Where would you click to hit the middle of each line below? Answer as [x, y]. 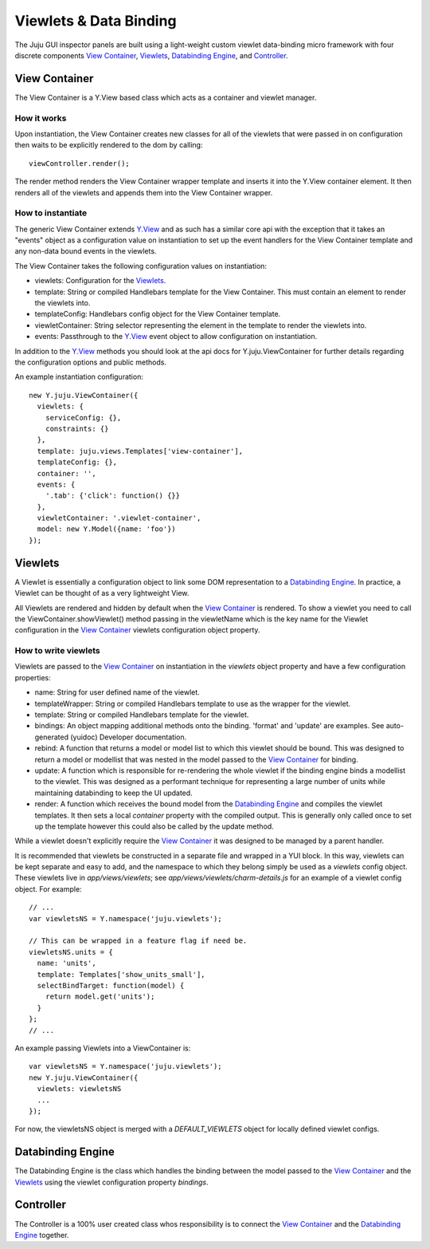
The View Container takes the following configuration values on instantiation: [141, 266]
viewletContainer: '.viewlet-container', [119, 518]
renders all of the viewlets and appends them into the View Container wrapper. [144, 192]
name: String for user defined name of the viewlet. [117, 692]
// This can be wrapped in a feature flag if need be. [138, 941]
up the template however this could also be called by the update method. [154, 826]
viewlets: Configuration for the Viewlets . [100, 281]
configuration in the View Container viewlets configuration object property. [137, 630]
